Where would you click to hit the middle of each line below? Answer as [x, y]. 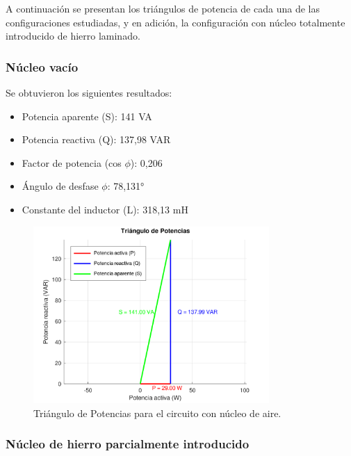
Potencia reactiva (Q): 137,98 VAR [96, 139]
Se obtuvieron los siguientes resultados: [89, 92]
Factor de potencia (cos [72, 162]
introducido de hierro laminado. [73, 36]
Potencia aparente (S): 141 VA [87, 116]
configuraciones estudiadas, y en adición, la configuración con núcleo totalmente [175, 22]
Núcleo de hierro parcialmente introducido [128, 444]
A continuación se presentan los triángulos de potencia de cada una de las [163, 8]
